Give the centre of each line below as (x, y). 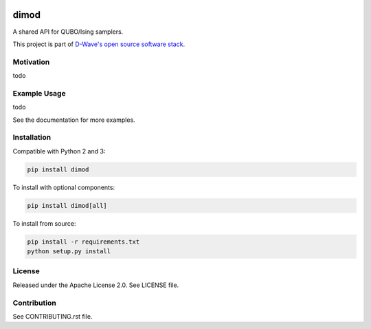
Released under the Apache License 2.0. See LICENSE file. (96, 285)
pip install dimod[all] (67, 205)
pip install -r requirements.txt (83, 242)
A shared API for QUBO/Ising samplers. (68, 32)
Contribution (34, 303)
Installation (32, 138)
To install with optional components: (64, 187)
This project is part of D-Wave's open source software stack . (99, 44)
